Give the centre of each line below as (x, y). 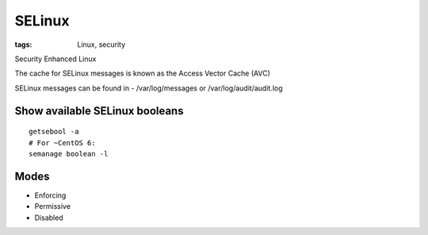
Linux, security (101, 44)
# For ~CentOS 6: (62, 143)
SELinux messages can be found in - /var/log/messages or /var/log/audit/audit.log (149, 88)
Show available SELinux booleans (99, 111)
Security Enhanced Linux (55, 59)
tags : (23, 44)
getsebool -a (54, 132)
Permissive (53, 206)
